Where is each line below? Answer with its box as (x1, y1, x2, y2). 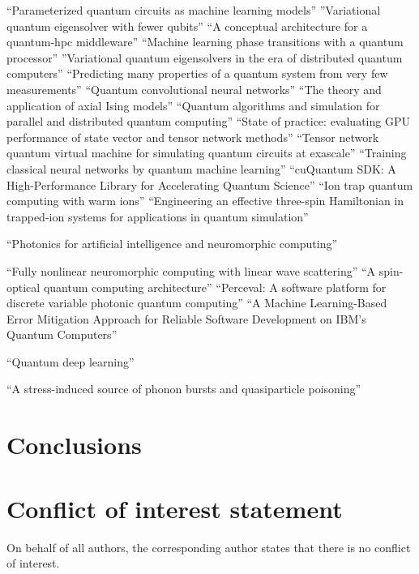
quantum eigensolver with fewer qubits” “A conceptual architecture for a (6, 17, 368, 34)
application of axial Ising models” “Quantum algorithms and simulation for (6, 96, 380, 114)
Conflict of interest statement (6, 491, 343, 525)
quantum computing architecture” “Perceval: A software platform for (43, 278, 387, 295)
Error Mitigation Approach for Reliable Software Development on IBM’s (6, 310, 366, 327)
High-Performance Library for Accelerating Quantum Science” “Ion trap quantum (6, 176, 413, 193)
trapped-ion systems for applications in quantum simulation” (6, 208, 309, 225)
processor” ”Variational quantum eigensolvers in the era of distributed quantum (6, 49, 403, 66)
